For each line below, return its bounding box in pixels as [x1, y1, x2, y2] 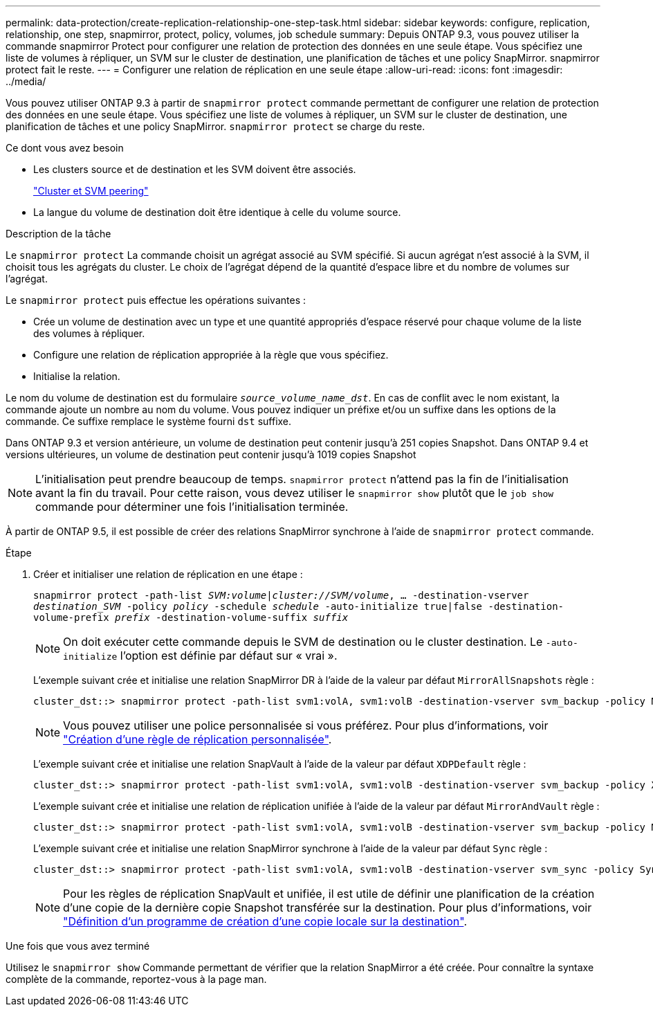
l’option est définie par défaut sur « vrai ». [120, 649, 338, 662]
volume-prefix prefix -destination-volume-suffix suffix [33, 612, 349, 623]
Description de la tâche [6, 228, 111, 240]
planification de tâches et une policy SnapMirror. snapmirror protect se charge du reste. [6, 120, 425, 132]
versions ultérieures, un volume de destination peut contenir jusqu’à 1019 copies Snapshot [6, 449, 416, 460]
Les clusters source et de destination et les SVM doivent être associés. [33, 163, 356, 175]
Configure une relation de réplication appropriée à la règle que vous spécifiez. [33, 349, 389, 361]
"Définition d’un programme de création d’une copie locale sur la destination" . [63, 914, 467, 928]
